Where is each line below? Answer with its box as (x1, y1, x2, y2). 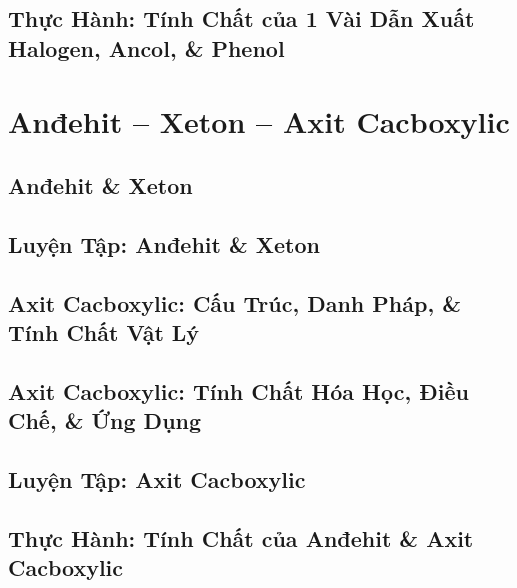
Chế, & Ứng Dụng (8, 405, 202, 436)
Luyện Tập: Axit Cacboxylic (8, 463, 306, 494)
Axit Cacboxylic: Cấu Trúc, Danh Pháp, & (8, 287, 461, 318)
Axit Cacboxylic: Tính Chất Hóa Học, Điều (8, 375, 469, 406)
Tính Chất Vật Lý (8, 316, 200, 347)
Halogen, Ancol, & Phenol (8, 32, 285, 63)
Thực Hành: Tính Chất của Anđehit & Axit (8, 522, 474, 553)
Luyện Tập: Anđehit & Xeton (8, 228, 320, 259)
